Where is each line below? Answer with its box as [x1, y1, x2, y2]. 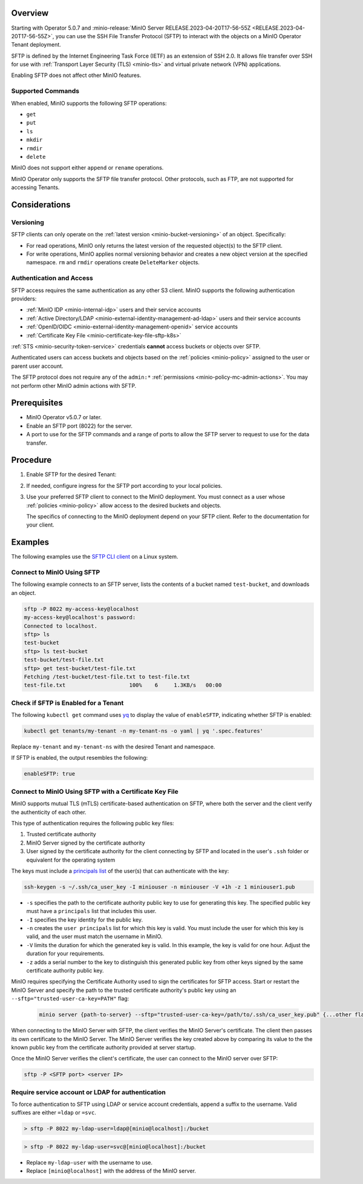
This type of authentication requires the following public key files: [11, 819, 175, 826]
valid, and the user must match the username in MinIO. [26, 933, 163, 940]
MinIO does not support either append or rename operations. [11, 164, 164, 171]
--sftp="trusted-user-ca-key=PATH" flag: [11, 995, 129, 1002]
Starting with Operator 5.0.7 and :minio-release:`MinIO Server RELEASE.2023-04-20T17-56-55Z [11, 24, 251, 32]
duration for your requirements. [26, 950, 105, 957]
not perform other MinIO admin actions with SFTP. [11, 382, 137, 389]
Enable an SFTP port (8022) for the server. [26, 422, 133, 430]
